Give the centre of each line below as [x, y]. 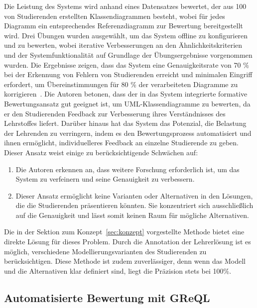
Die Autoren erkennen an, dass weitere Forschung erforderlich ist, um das [128, 169]
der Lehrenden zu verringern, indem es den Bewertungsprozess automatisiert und [128, 133]
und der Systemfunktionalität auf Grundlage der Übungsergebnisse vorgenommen [128, 54]
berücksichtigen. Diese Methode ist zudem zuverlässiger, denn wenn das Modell [125, 261]
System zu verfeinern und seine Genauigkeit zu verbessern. [105, 179]
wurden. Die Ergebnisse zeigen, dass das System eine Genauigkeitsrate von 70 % [127, 64]
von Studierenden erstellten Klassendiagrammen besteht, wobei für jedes [115, 16]
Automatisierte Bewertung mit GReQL [107, 297]
